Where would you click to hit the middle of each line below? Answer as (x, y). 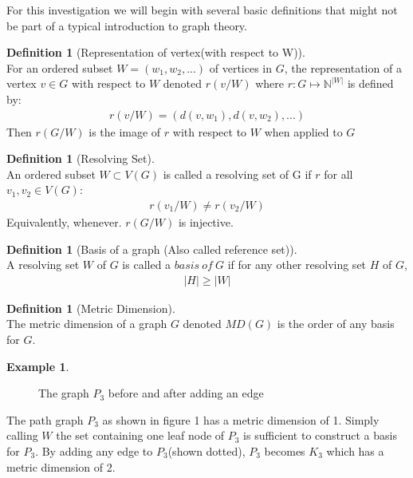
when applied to (303, 131)
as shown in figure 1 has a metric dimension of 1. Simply (241, 419)
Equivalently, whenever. (64, 222)
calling (22, 435)
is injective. (206, 222)
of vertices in (241, 67)
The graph (64, 393)
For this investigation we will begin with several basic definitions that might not (202, 10)
